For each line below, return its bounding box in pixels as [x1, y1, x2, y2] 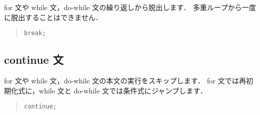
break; [24, 30, 46, 37]
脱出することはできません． [11, 12, 103, 22]
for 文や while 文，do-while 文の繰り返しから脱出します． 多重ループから [4, 2, 242, 12]
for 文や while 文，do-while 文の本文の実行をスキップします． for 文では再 [4, 75, 246, 86]
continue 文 [4, 52, 63, 67]
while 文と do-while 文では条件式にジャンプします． [39, 85, 207, 95]
